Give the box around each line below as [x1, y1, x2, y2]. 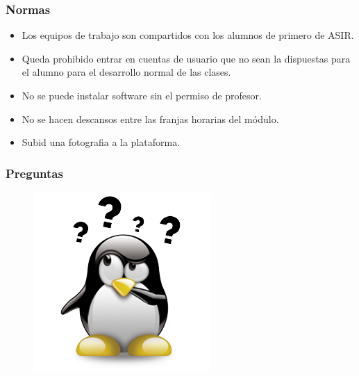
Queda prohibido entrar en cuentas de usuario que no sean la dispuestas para [22, 51, 351, 65]
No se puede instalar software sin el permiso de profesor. [22, 88, 262, 102]
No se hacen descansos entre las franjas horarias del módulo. [22, 111, 279, 126]
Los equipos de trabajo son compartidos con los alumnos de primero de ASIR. [22, 28, 354, 42]
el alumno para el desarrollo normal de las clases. [22, 65, 231, 79]
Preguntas [6, 164, 63, 181]
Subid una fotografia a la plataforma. [22, 135, 181, 149]
